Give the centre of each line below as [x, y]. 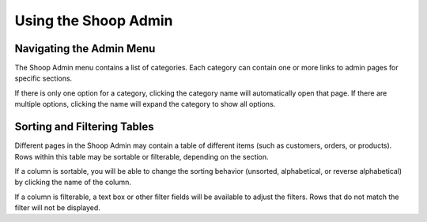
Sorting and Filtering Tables [84, 127]
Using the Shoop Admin [94, 21]
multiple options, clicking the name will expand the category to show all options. [145, 104]
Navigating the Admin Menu [85, 49]
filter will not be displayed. [57, 208]
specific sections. [43, 78]
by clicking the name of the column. [73, 182]
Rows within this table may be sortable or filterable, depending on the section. [142, 156]
